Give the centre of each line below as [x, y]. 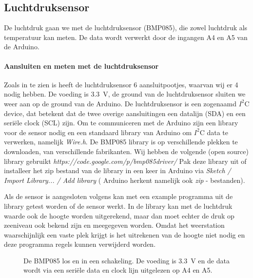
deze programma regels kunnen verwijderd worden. [80, 244]
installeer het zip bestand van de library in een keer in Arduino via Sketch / [117, 170]
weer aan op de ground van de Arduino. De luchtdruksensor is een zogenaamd [120, 103]
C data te [214, 132]
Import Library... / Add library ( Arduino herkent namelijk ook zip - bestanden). [125, 180]
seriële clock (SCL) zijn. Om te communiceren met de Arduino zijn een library [121, 123]
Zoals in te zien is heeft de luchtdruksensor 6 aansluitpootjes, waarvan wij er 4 [121, 84]
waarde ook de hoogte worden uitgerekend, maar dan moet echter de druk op [119, 215]
